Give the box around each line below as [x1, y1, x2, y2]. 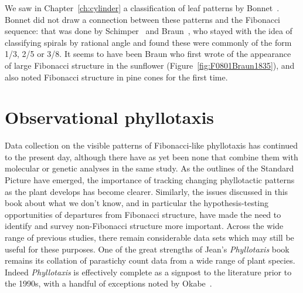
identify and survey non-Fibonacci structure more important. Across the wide [5, 220, 284, 232]
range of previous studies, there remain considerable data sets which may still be [5, 231, 294, 244]
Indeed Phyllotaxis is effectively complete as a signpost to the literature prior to [5, 265, 292, 278]
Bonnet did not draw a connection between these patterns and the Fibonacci [5, 13, 281, 25]
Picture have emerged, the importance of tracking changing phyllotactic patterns [5, 174, 295, 186]
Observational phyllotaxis [5, 105, 215, 129]
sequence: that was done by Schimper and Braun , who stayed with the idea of [5, 25, 292, 37]
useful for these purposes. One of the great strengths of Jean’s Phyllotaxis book [5, 243, 290, 255]
